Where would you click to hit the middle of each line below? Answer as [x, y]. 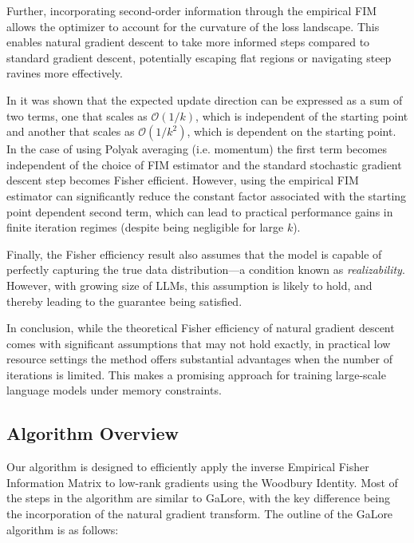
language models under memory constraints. [114, 390]
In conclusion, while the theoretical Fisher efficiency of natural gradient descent [201, 328]
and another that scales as [71, 131]
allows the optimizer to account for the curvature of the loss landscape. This [193, 26]
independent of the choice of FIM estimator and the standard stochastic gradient [204, 164]
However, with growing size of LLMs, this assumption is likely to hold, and [189, 285]
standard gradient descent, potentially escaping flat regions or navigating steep [199, 57]
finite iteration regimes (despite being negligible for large [145, 227]
